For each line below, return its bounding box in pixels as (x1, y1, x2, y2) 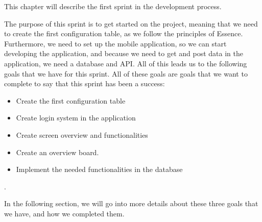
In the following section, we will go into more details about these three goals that (4, 198, 258, 209)
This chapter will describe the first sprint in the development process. (4, 1, 222, 11)
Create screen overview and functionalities (16, 129, 148, 140)
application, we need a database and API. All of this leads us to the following (4, 58, 247, 68)
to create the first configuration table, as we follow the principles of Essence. (4, 28, 243, 39)
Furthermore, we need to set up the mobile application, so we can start (4, 38, 227, 48)
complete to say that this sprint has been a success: (4, 78, 165, 89)
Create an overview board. (16, 146, 99, 157)
